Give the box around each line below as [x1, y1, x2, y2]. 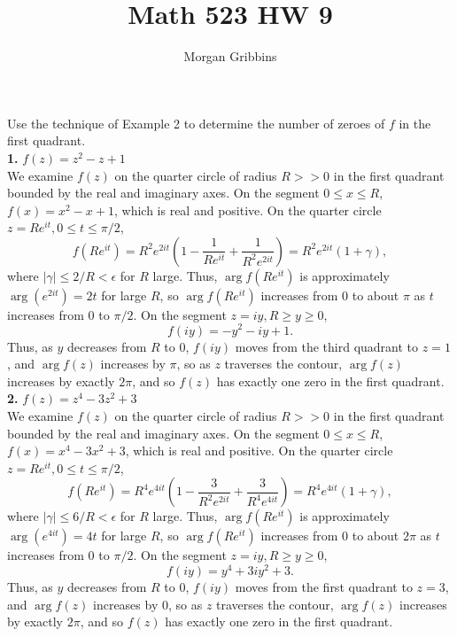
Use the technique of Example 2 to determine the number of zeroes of [7, 113, 385, 132]
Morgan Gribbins [183, 47, 277, 66]
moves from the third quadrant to [235, 337, 419, 355]
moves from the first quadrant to [235, 577, 413, 595]
